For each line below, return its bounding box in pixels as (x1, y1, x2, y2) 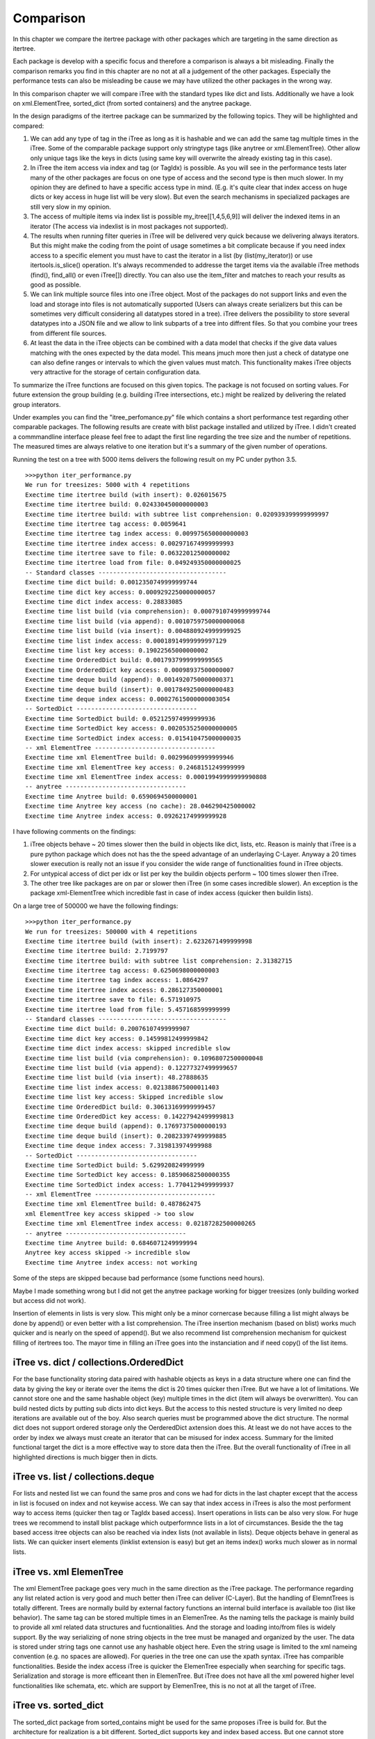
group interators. (12, 400, 61, 408)
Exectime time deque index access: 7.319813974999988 (25, 1141, 212, 1150)
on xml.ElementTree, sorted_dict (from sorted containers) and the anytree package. (12, 99, 251, 107)
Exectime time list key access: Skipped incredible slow (25, 1093, 224, 1101)
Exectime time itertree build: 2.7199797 (25, 947, 168, 955)
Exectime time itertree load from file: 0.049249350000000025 (25, 559, 242, 567)
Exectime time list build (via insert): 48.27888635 (25, 1073, 208, 1082)
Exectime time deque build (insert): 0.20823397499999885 (25, 1132, 227, 1140)
